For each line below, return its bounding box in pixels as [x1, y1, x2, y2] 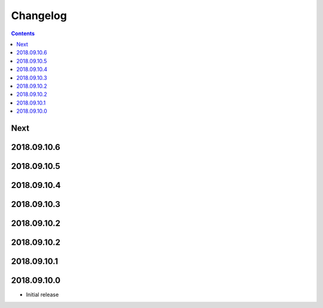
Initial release [26, 291, 59, 298]
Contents [11, 30, 35, 37]
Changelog [11, 9, 67, 22]
